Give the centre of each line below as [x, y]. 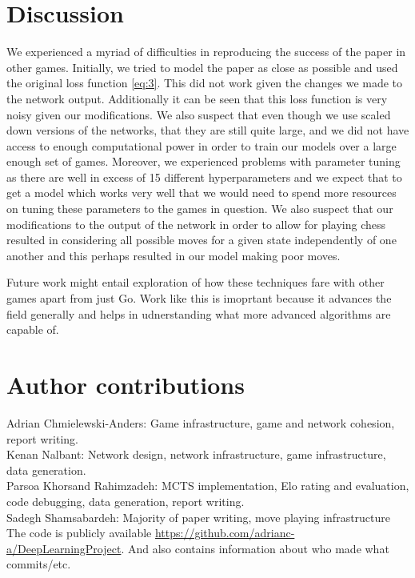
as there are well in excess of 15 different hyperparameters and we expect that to [204, 177]
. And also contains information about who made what [255, 548]
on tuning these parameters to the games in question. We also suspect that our [200, 209]
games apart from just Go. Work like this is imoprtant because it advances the [199, 298]
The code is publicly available [79, 533]
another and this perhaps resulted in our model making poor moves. [174, 255]
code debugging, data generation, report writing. [126, 501]
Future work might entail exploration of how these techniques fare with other [196, 282]
